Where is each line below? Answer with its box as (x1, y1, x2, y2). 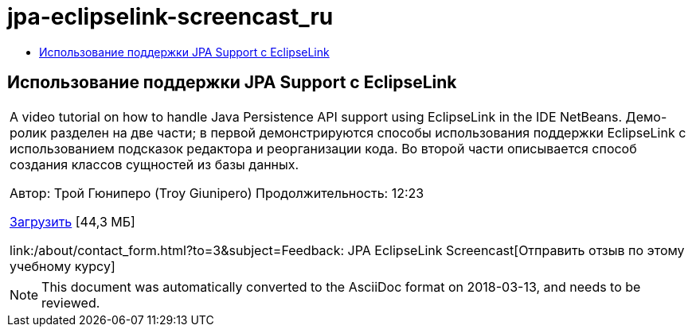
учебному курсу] (10, 257, 115, 274)
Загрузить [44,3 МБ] (10, 213, 135, 230)
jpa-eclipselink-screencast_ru (7, 3, 334, 30)
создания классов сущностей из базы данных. (10, 156, 299, 172)
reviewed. (41, 294, 100, 311)
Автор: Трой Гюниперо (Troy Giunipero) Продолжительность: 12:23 (10, 184, 424, 201)
